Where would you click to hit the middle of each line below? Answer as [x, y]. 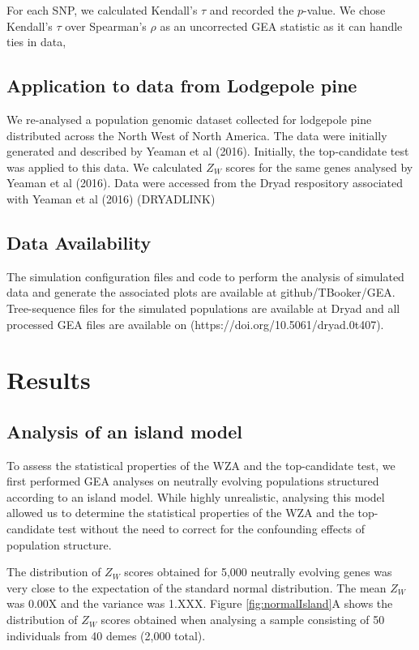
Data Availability [79, 242]
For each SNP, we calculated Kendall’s [102, 10]
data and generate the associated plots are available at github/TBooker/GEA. [201, 292]
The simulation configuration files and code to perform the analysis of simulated [205, 276]
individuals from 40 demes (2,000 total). [106, 635]
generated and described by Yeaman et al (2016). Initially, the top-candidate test [208, 151]
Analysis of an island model [124, 431]
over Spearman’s [106, 26]
